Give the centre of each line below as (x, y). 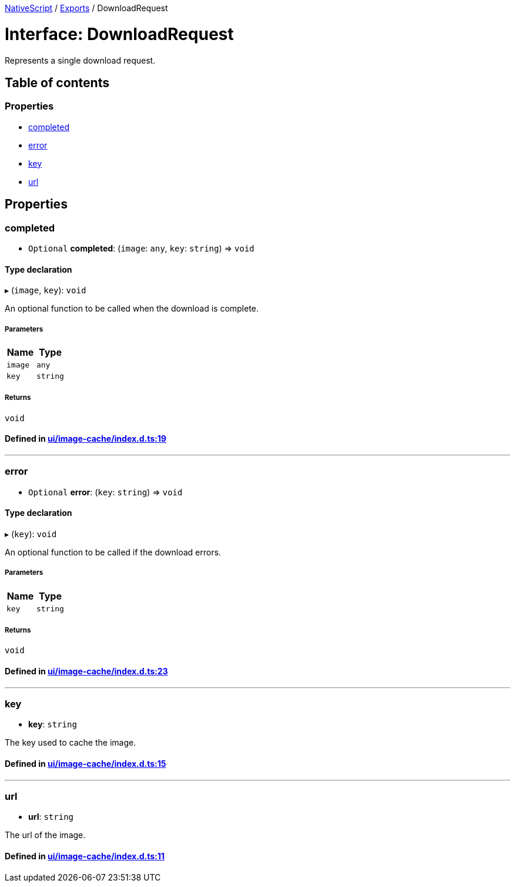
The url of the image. (45, 835)
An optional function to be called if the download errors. (113, 552)
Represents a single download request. (80, 60)
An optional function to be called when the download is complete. (132, 309)
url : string (51, 817)
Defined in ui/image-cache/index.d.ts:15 (86, 764)
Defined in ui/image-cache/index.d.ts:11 (85, 856)
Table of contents (57, 82)
